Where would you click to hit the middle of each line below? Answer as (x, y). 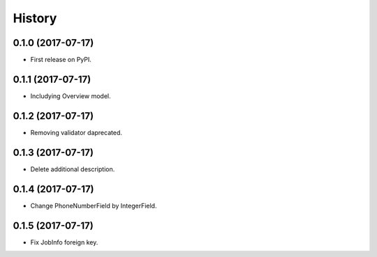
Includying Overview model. (71, 96)
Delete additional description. (73, 169)
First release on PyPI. (61, 60)
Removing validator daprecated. (76, 132)
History (35, 18)
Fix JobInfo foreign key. (64, 242)
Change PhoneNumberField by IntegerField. (94, 205)
